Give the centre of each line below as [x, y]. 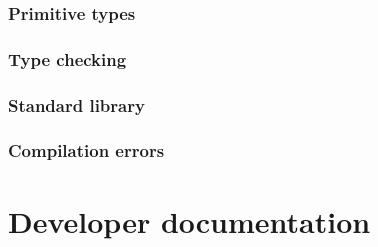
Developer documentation [189, 220]
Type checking [67, 58]
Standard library [76, 104]
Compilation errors [86, 150]
